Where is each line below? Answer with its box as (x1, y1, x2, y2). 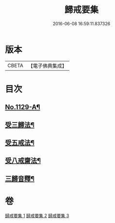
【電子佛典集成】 (28, 62, 67, 69)
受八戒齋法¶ (5, 157, 41, 165)
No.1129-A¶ (5, 103, 40, 111)
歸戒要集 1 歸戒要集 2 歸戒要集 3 (5, 212, 69, 218)
